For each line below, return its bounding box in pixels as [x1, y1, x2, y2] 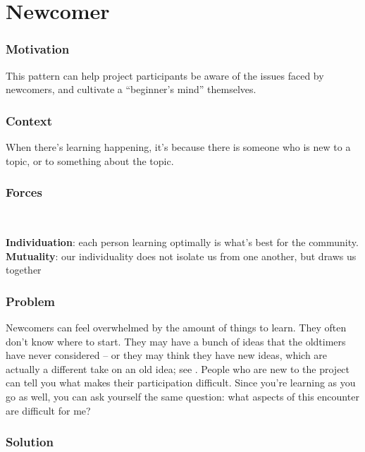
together [6, 262, 42, 277]
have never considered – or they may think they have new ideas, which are [6, 348, 328, 362]
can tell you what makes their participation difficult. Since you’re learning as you [6, 375, 356, 390]
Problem [6, 292, 55, 310]
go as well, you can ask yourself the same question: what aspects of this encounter [6, 389, 359, 403]
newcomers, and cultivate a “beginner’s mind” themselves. [6, 82, 256, 97]
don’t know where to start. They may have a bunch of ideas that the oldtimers [6, 334, 346, 348]
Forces [6, 183, 42, 201]
